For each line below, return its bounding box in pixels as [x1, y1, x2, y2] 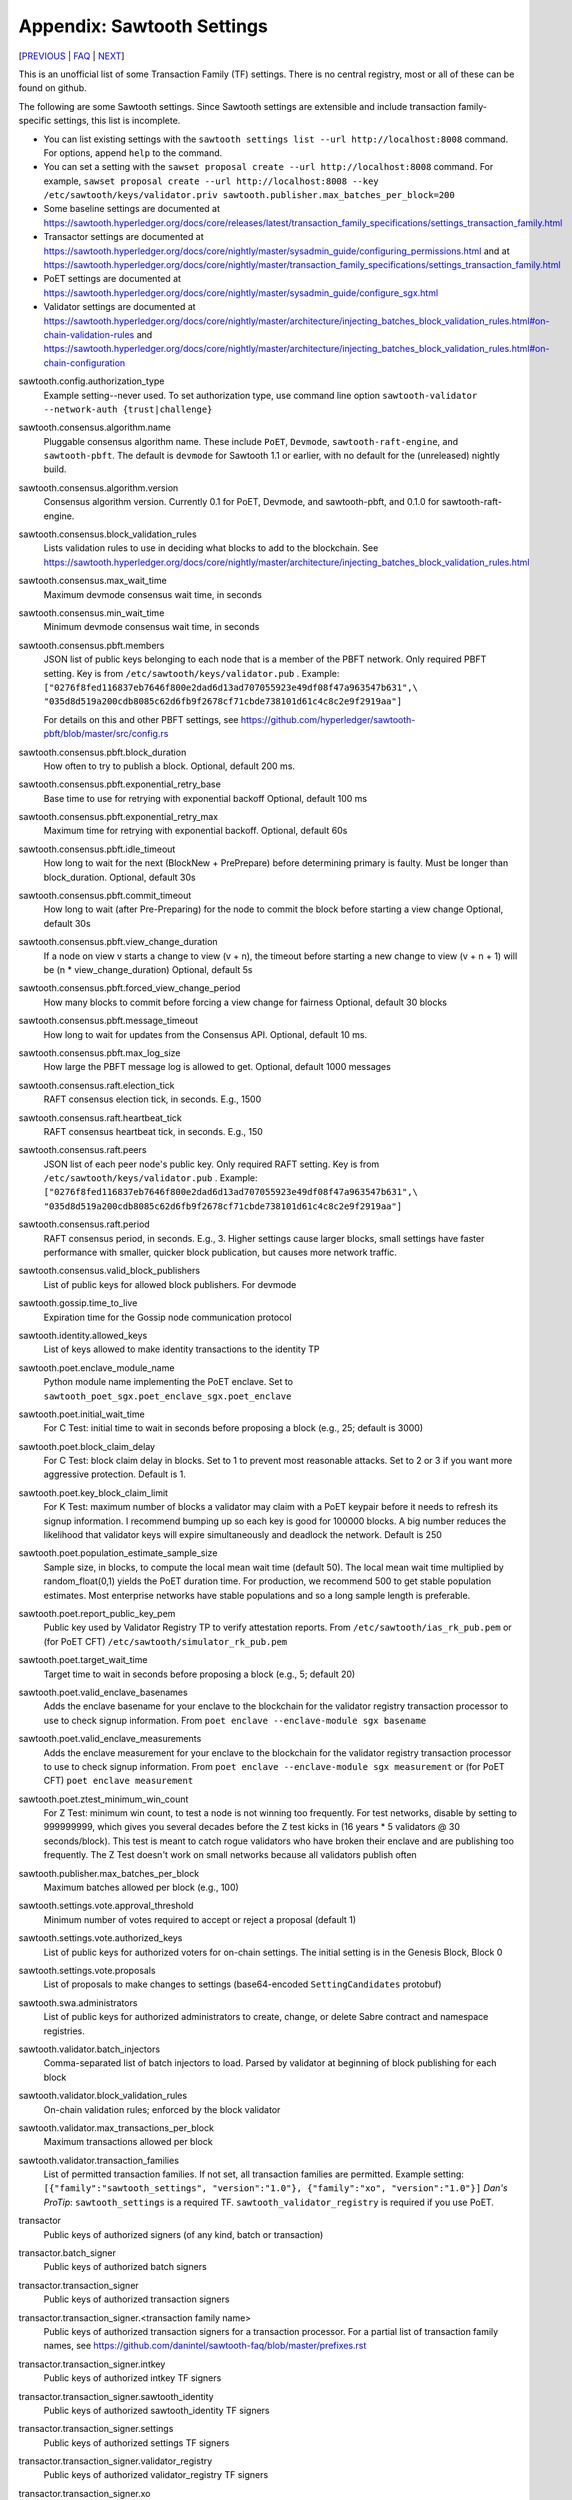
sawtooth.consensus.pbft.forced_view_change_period [18, 982, 241, 994]
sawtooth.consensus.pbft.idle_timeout [18, 843, 176, 855]
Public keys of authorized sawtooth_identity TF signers [43, 2404, 270, 2416]
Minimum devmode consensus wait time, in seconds [43, 621, 260, 633]
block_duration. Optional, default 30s [43, 871, 196, 883]
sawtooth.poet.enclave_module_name [18, 1361, 175, 1374]
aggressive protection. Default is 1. [43, 1468, 187, 1480]
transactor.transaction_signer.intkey [18, 2358, 166, 2370]
